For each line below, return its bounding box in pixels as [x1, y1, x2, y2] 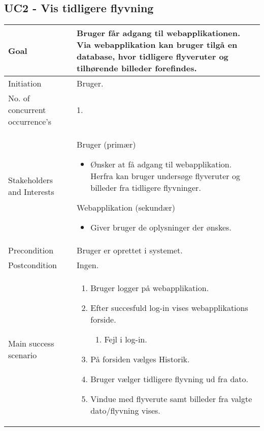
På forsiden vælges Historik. [90, 353, 190, 365]
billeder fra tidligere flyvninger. [90, 182, 201, 194]
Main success [8, 337, 54, 350]
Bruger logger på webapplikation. [90, 282, 209, 294]
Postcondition [8, 259, 57, 271]
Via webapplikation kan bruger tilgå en [77, 39, 238, 51]
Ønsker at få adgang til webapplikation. [90, 158, 232, 170]
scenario [8, 349, 37, 361]
